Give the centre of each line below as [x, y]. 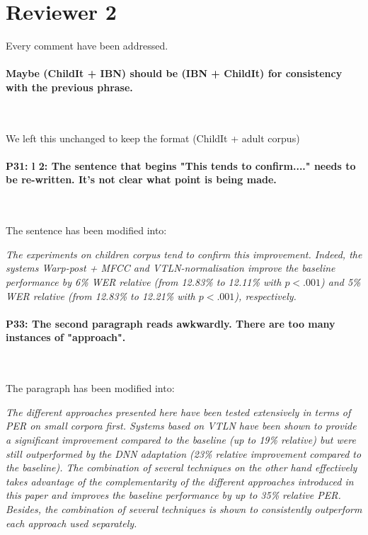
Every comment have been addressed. [87, 46]
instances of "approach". [66, 337]
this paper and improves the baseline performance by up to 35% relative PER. [173, 495]
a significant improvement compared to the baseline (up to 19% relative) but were [181, 440]
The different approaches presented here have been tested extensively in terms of [178, 412]
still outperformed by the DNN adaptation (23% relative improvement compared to [184, 453]
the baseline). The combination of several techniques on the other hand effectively [182, 467]
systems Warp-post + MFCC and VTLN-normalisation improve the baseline [171, 268]
